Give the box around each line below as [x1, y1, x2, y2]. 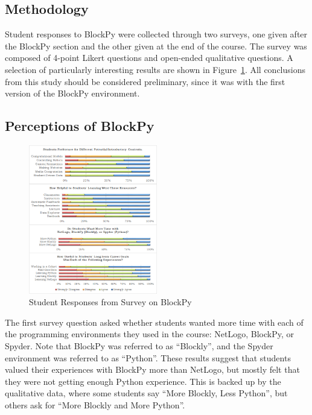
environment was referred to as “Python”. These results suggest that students [5, 351, 291, 364]
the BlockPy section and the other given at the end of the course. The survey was [5, 39, 307, 52]
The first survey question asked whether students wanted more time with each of [5, 315, 304, 328]
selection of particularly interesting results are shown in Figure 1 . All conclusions [5, 63, 305, 75]
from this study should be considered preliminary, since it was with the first [5, 75, 285, 87]
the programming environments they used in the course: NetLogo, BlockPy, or [5, 328, 294, 340]
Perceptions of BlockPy [5, 116, 154, 135]
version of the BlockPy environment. [5, 87, 140, 100]
